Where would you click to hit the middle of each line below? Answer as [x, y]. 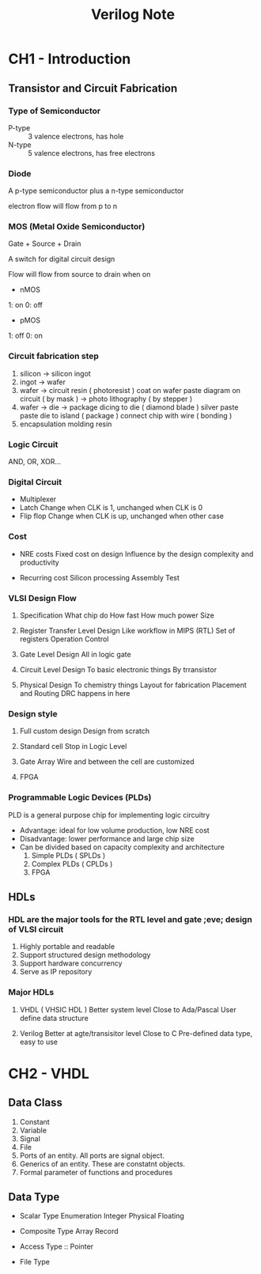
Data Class [36, 1103]
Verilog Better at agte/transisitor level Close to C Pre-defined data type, [136, 1033]
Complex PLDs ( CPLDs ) [72, 864]
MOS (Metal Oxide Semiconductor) [77, 227]
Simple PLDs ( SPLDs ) [68, 855]
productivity [39, 562]
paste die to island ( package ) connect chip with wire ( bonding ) [126, 415]
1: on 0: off [26, 305]
